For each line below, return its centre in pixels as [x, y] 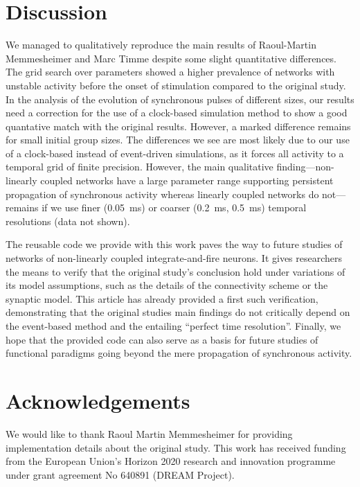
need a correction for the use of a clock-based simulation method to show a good [177, 113]
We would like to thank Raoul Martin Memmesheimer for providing [149, 433]
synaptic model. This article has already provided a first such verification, [162, 298]
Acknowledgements [98, 400]
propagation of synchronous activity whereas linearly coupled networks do [162, 194]
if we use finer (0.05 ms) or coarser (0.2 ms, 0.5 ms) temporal [174, 207]
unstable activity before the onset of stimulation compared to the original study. [176, 85]
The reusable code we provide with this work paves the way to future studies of [174, 244]
